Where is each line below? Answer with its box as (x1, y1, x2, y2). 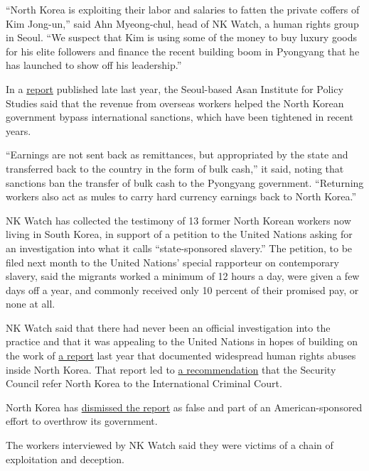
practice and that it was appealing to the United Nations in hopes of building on (6, 334, 358, 349)
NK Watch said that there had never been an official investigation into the (6, 320, 331, 335)
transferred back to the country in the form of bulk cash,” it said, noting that (6, 161, 344, 175)
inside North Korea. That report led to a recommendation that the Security (6, 362, 336, 377)
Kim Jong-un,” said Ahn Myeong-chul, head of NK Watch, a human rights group (6, 16, 359, 31)
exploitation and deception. (6, 451, 124, 466)
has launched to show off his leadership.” (6, 58, 182, 72)
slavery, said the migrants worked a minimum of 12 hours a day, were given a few (6, 269, 360, 283)
